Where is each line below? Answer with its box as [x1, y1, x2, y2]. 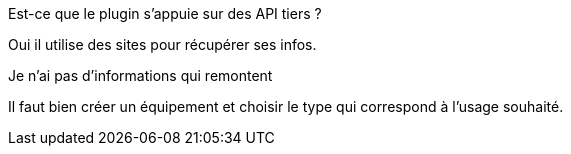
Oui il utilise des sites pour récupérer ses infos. [8, 36, 317, 53]
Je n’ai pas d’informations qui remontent [8, 67, 273, 84]
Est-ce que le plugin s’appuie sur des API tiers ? [8, 5, 322, 22]
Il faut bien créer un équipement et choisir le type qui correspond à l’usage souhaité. [8, 98, 564, 115]
